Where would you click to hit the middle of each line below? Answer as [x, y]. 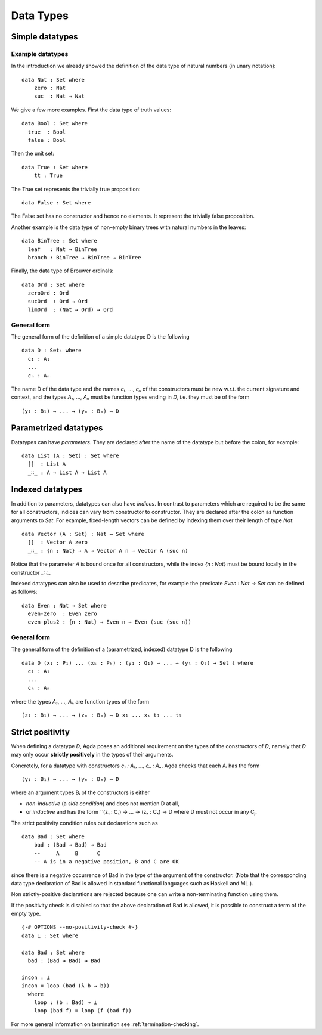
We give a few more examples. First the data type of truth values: [91, 110]
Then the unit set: [33, 154]
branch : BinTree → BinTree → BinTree [84, 257]
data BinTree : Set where [60, 241]
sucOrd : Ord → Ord [58, 301]
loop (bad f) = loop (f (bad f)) [83, 1011]
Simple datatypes [44, 37]
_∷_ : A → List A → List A [67, 472]
